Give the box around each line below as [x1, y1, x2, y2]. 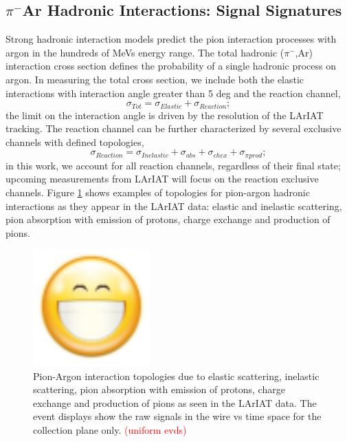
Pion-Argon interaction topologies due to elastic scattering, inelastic [33, 368, 320, 383]
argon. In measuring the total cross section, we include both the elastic [5, 72, 304, 86]
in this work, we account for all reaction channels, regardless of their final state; [5, 158, 341, 172]
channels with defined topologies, [5, 134, 144, 149]
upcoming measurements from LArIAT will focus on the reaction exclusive [5, 171, 319, 186]
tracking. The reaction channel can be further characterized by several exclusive [5, 121, 342, 136]
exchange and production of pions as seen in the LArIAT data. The [33, 395, 317, 410]
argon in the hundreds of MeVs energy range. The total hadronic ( [5, 45, 284, 59]
